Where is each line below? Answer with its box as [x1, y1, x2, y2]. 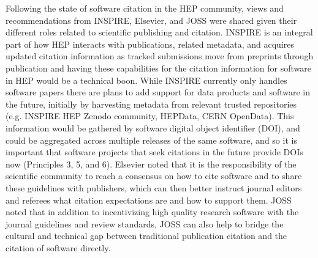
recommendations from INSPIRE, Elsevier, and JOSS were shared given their [6, 13, 297, 26]
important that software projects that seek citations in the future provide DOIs [6, 146, 303, 158]
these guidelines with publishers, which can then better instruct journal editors [6, 181, 302, 194]
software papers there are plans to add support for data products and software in [6, 86, 311, 98]
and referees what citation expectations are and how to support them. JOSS [6, 193, 292, 206]
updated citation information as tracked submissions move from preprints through [6, 50, 314, 62]
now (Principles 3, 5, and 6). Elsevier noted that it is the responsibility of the [6, 157, 297, 170]
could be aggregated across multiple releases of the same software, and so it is [6, 133, 297, 146]
